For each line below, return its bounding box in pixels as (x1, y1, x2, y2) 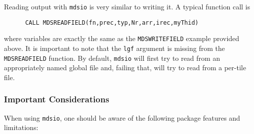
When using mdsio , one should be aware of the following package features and (4, 112, 240, 123)
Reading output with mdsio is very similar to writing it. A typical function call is (4, 1, 250, 11)
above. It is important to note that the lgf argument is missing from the (4, 43, 225, 53)
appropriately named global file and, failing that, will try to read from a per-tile (4, 62, 246, 73)
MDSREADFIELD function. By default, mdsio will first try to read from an (4, 52, 220, 63)
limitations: (4, 122, 39, 133)
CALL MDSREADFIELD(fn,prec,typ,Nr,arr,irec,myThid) (25, 19, 199, 26)
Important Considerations (4, 93, 109, 105)
